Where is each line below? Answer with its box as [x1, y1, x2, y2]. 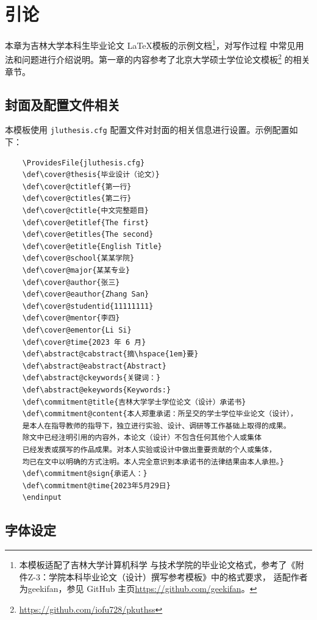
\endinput [22, 493, 62, 502]
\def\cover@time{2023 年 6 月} [22, 337, 146, 347]
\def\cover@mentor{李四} [22, 314, 120, 323]
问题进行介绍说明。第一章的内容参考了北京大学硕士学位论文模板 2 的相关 [21, 51, 310, 66]
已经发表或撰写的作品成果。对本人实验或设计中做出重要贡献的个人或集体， [22, 445, 276, 454]
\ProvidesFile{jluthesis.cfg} [22, 158, 145, 167]
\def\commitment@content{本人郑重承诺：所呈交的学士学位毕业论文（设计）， [22, 409, 297, 419]
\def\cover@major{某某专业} [22, 266, 130, 275]
